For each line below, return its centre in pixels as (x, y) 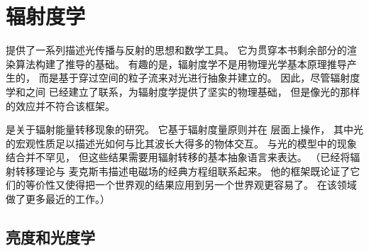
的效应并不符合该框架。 (60, 105)
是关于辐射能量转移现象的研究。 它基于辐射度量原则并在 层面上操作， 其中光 (184, 129)
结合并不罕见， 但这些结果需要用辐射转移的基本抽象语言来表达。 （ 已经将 (178, 157)
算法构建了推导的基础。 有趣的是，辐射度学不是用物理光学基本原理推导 (181, 63)
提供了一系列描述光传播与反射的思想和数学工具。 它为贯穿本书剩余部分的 (176, 50)
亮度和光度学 (50, 237)
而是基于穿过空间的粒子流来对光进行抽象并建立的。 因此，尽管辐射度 (199, 78)
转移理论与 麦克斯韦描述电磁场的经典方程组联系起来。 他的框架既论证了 (183, 171)
